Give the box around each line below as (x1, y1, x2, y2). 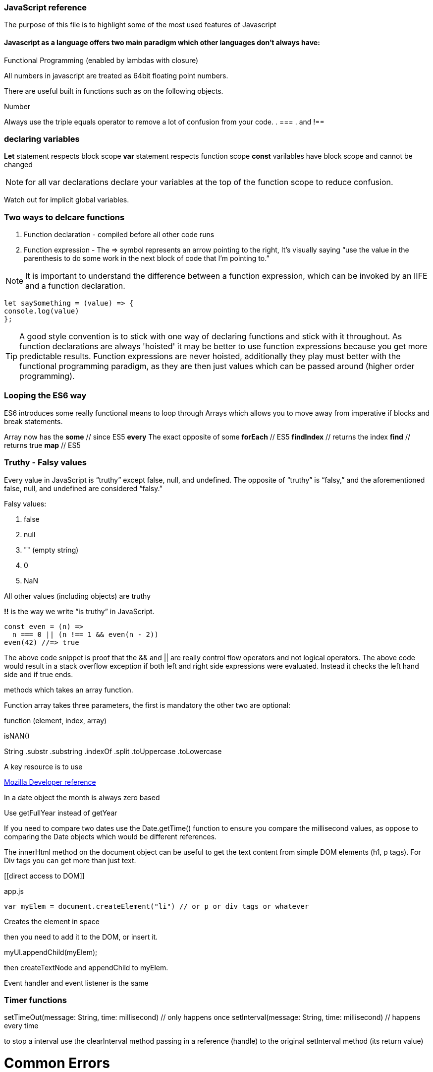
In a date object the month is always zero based (4, 793, 160, 802)
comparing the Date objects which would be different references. (4, 832, 217, 841)
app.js (4, 886, 24, 895)
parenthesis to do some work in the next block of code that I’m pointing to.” (24, 254, 270, 263)
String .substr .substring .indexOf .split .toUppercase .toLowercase (4, 747, 222, 756)
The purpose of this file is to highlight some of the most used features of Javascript (4, 20, 276, 29)
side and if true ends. (4, 670, 73, 679)
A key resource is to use (4, 762, 83, 771)
